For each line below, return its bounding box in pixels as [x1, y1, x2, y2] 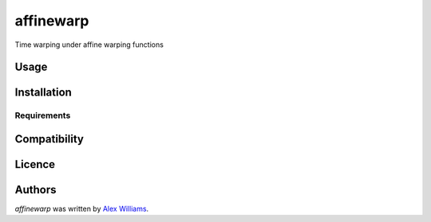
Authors [14, 183, 57, 197]
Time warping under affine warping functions [14, 40, 164, 49]
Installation [14, 86, 72, 99]
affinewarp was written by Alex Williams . [14, 204, 149, 214]
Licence [14, 158, 56, 171]
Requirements [14, 110, 71, 121]
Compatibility [14, 132, 84, 146]
